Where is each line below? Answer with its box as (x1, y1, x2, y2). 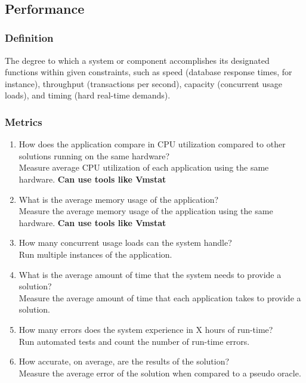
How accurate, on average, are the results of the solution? (18, 355, 230, 367)
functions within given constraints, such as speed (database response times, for (5, 66, 292, 78)
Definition (5, 30, 54, 45)
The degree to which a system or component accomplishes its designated (5, 54, 270, 66)
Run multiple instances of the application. (18, 248, 172, 260)
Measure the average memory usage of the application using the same (18, 205, 273, 217)
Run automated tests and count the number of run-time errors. (18, 335, 250, 347)
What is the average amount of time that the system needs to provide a (18, 268, 282, 280)
